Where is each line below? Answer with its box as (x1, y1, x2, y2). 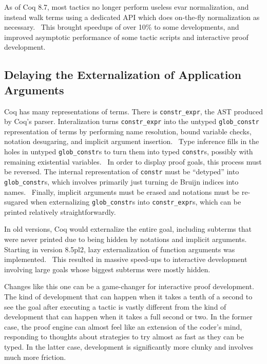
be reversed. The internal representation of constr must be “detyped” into (4, 166, 239, 177)
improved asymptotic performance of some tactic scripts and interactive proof (4, 31, 249, 42)
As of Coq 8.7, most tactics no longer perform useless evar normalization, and (4, 2, 249, 12)
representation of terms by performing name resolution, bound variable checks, (4, 126, 252, 136)
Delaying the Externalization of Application (4, 67, 241, 83)
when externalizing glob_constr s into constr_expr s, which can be (30, 196, 241, 207)
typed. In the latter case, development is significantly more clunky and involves (4, 341, 253, 352)
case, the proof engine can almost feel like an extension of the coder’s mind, (4, 321, 242, 332)
